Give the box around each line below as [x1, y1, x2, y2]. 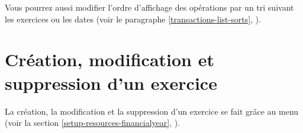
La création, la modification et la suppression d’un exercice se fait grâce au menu [5, 105, 299, 117]
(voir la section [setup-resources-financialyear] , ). [5, 116, 180, 129]
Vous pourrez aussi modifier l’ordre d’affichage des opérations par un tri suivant [5, 1, 294, 13]
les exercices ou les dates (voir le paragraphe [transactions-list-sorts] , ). [5, 12, 261, 25]
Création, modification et [5, 47, 214, 72]
